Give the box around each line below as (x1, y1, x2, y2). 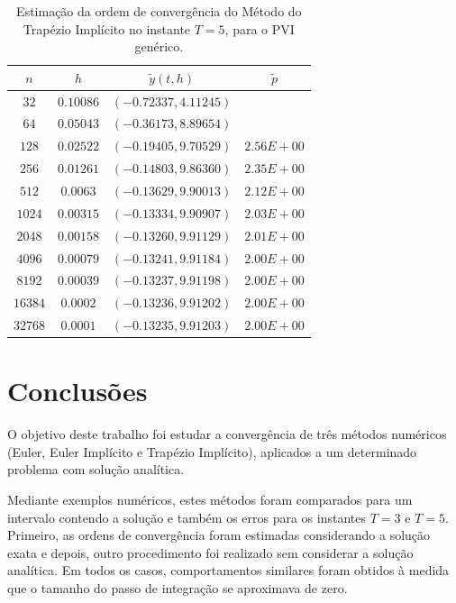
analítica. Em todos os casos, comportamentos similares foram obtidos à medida (7, 561, 450, 580)
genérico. (134, 37, 184, 56)
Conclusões (7, 372, 148, 409)
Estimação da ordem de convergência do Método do (16, 2, 302, 20)
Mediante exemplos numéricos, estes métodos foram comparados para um (7, 490, 413, 509)
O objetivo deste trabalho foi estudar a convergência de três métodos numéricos (7, 425, 447, 443)
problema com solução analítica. (7, 460, 185, 479)
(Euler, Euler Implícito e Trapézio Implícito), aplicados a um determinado (7, 442, 417, 461)
